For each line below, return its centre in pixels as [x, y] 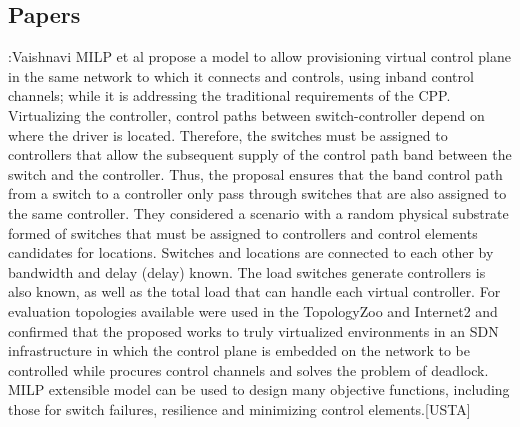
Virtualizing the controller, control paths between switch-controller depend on [246, 114]
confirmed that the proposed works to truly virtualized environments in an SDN [253, 330]
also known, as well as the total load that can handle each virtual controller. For [254, 291]
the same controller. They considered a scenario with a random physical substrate [258, 212]
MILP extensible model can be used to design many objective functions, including [259, 389]
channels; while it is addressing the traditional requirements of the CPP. [229, 95]
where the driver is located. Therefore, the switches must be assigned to [228, 134]
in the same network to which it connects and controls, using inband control [241, 75]
